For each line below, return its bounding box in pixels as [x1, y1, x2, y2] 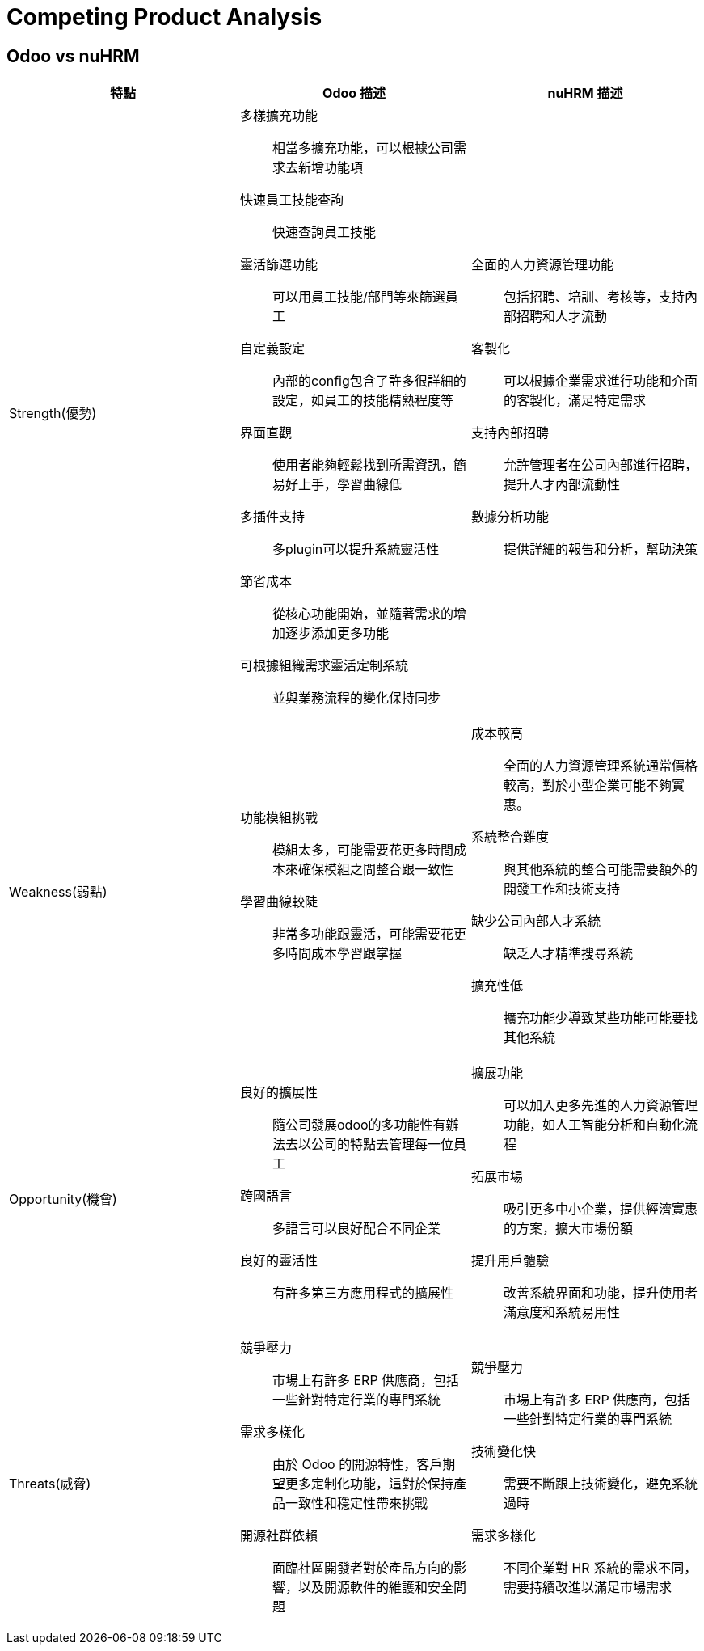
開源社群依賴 [239, 1527, 318, 1544]
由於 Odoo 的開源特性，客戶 [272, 1456, 443, 1473]
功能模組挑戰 [239, 809, 318, 826]
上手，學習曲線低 [297, 476, 402, 493]
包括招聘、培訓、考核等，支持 [503, 289, 685, 306]
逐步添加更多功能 [285, 625, 389, 642]
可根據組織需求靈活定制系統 [239, 657, 408, 674]
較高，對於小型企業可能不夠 [503, 777, 672, 794]
